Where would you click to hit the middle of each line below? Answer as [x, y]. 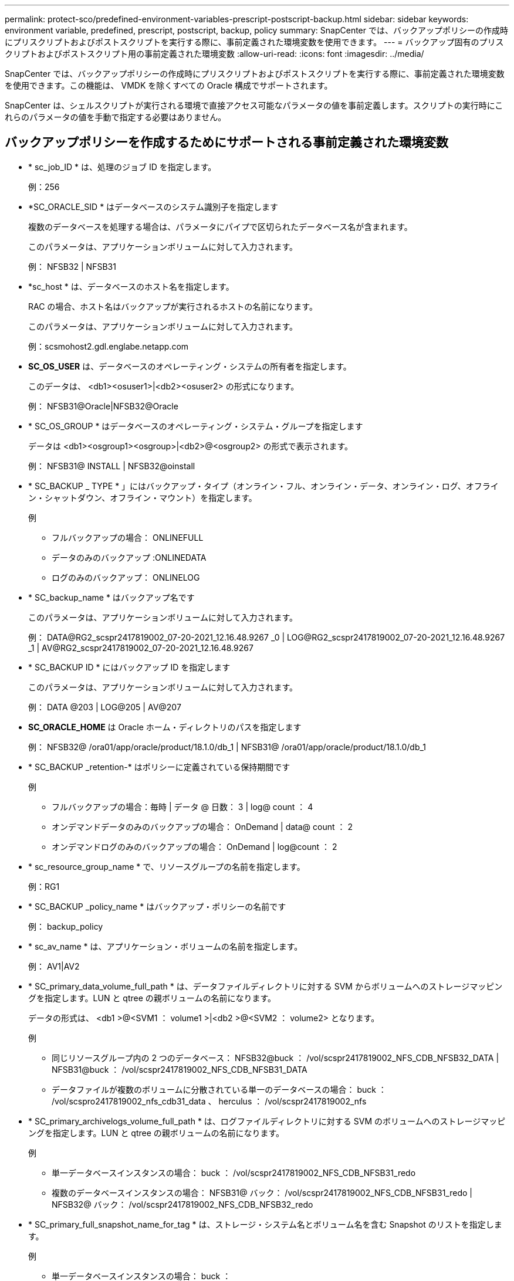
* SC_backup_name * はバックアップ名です [111, 597]
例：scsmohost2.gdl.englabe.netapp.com [109, 346]
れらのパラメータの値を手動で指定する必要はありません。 [116, 117]
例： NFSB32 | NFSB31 [72, 266]
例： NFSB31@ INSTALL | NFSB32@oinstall [112, 466]
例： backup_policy [66, 926]
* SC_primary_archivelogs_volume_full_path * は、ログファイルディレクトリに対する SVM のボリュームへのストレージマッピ [267, 1121]
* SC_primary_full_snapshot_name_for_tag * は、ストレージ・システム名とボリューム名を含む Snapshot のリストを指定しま [265, 1224]
